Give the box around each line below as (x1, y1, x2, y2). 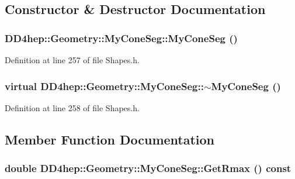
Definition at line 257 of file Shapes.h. (5, 54, 140, 66)
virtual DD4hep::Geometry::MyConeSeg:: (5, 78, 204, 93)
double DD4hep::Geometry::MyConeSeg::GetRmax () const (5, 161, 291, 175)
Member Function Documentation (5, 130, 215, 148)
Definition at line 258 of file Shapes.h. (5, 101, 140, 113)
